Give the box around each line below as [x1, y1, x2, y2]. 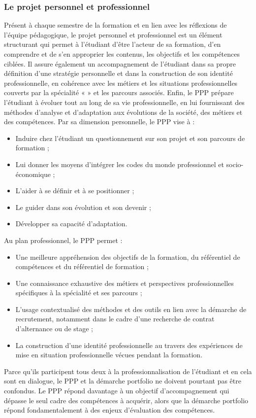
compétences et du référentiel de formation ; [15, 261, 149, 272]
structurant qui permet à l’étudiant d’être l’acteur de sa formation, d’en [4, 39, 221, 49]
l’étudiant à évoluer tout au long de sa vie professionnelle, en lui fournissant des [4, 97, 245, 107]
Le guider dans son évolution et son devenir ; [15, 202, 151, 212]
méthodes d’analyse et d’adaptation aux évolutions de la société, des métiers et [4, 106, 243, 117]
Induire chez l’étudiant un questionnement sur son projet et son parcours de [15, 133, 245, 143]
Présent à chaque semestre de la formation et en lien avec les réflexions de [4, 20, 227, 30]
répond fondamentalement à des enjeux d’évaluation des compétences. [4, 405, 215, 415]
